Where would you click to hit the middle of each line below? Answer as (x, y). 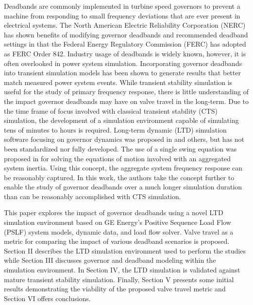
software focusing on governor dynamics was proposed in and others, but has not (124, 139)
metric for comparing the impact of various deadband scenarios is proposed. (117, 241)
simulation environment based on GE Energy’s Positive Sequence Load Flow (118, 222)
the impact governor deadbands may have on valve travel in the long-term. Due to (126, 101)
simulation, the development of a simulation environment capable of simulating (121, 120)
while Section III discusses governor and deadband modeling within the (110, 260)
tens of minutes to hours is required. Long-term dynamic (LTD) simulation (115, 129)
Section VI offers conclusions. (47, 298)
